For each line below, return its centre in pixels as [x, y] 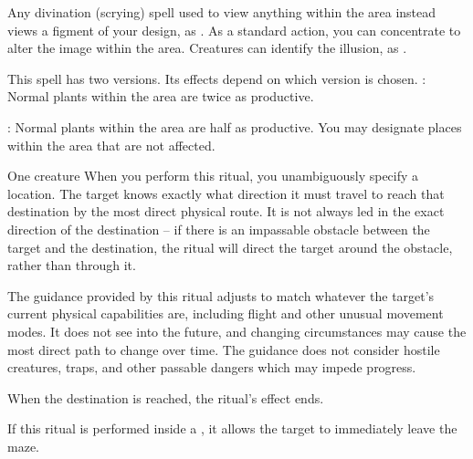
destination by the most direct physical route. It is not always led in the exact [226, 211]
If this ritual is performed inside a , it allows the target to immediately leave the [232, 428]
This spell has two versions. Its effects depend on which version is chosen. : [217, 78]
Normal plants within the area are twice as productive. [161, 96]
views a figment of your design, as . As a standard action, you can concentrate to [234, 30]
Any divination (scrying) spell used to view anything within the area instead [222, 12]
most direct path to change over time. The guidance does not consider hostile [224, 349]
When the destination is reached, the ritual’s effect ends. [166, 397]
